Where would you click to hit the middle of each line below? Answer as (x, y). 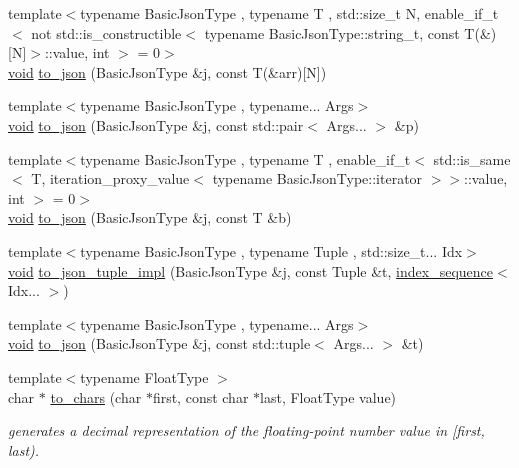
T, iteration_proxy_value (110, 178)
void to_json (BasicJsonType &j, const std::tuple (159, 343)
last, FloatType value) (328, 396)
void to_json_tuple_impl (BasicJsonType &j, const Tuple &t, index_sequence (251, 270)
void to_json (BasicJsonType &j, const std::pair (156, 124)
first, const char (200, 396)
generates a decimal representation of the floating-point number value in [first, (246, 430)
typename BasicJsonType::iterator (317, 178)
